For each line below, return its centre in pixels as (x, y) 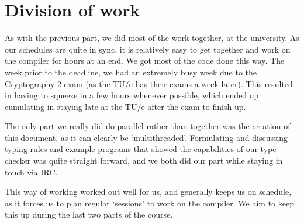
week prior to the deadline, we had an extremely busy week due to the (131, 72)
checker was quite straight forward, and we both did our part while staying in (144, 161)
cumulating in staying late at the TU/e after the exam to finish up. (125, 106)
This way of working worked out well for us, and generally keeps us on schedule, (148, 192)
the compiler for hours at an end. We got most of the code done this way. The (145, 61)
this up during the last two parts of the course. (89, 214)
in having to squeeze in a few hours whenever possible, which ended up (132, 95)
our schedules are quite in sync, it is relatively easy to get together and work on (148, 49)
